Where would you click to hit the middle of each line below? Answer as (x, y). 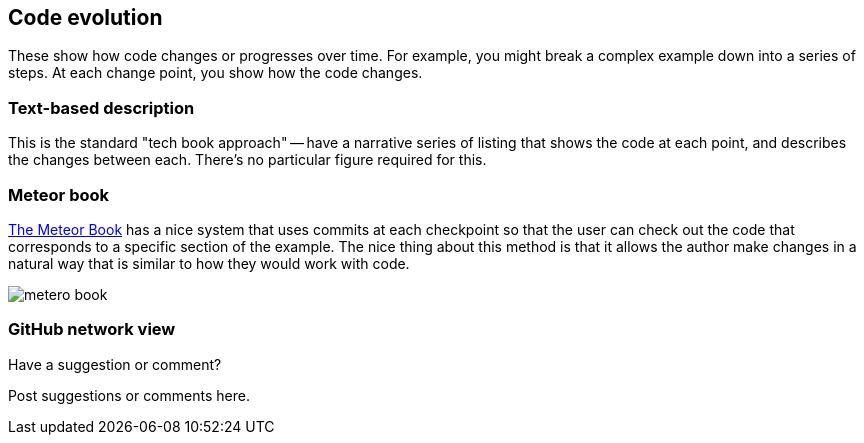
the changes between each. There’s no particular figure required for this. (247, 160)
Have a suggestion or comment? (115, 364)
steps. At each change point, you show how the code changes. (215, 73)
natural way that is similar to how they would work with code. (209, 263)
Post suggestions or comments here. (129, 395)
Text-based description (101, 107)
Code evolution (85, 17)
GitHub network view (92, 329)
